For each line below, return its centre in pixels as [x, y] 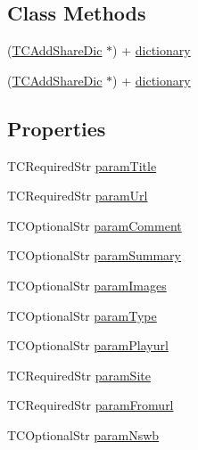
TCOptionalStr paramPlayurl [88, 345]
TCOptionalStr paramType [82, 315]
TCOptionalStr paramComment [95, 225]
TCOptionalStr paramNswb [83, 434]
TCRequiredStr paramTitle [82, 165]
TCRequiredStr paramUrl [78, 196]
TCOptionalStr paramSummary [95, 255]
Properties [57, 128]
